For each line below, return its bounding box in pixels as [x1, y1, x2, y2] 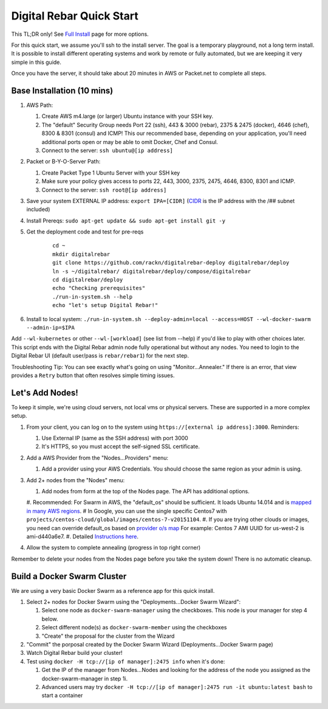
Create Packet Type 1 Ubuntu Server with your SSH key [41, 169, 180, 176]
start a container [41, 692, 83, 699]
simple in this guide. [11, 58, 62, 66]
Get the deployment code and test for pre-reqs [26, 228, 144, 235]
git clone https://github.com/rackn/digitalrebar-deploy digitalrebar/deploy [52, 259, 290, 266]
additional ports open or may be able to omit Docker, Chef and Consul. [41, 138, 218, 145]
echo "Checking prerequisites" [52, 285, 146, 292]
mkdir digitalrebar [52, 251, 111, 258]
